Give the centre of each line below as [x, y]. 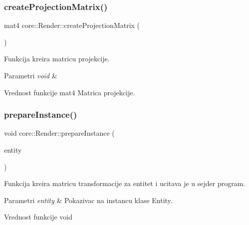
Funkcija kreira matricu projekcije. [57, 59]
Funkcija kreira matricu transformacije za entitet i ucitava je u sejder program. [125, 183]
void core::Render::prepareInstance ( [59, 133]
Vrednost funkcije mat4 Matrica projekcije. [70, 92]
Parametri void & [31, 75]
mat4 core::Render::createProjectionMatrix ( [72, 25]
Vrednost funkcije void [38, 217]
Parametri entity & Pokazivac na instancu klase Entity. [88, 200]
